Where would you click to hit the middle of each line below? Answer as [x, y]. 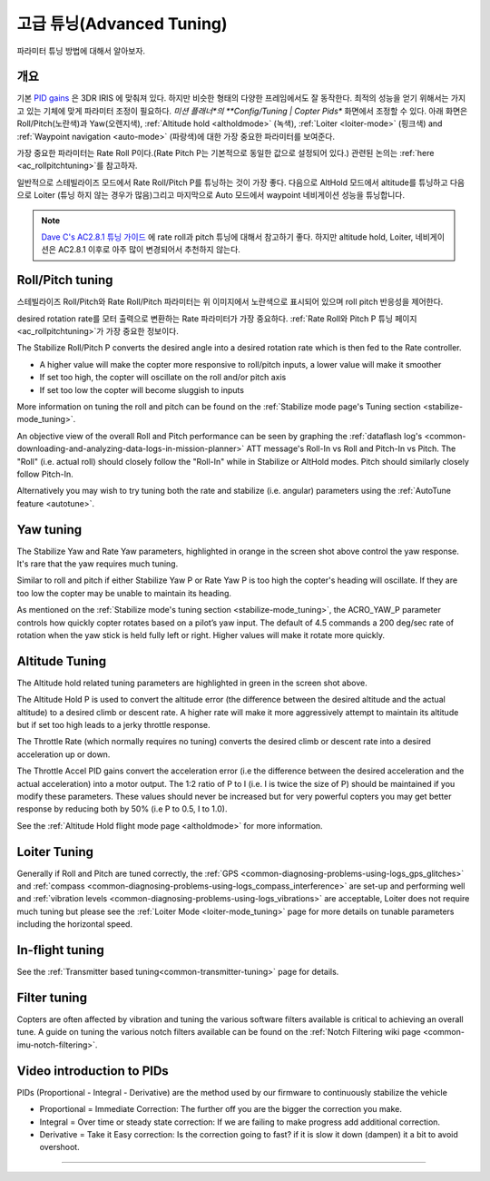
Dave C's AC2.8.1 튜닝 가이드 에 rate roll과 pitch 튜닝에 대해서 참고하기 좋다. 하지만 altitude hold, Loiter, [227, 237]
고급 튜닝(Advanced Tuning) [122, 24]
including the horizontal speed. [75, 924]
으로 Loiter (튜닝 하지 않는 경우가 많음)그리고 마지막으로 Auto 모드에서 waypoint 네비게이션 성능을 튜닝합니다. [211, 195]
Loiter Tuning [55, 852]
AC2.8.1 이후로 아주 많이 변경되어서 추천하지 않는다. [149, 250]
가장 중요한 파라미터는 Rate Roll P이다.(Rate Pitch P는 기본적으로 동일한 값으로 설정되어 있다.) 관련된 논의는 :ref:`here [225, 153]
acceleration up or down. [64, 754]
